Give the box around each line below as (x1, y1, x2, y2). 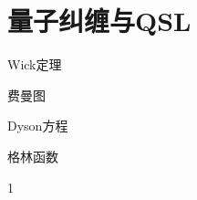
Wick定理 (7, 55, 62, 74)
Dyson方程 (7, 116, 68, 135)
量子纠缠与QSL (7, 2, 192, 39)
